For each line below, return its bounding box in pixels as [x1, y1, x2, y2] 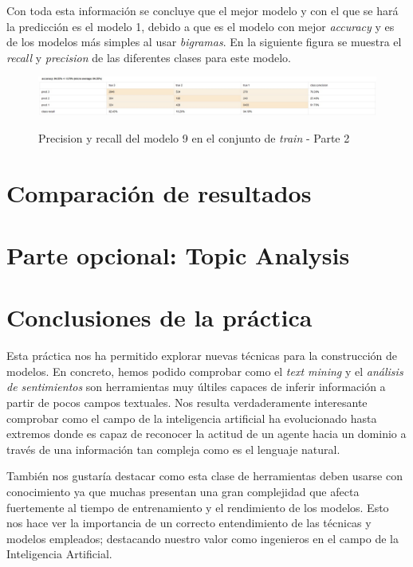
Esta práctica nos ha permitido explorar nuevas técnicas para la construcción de [6, 347, 398, 364]
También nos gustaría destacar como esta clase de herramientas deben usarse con [6, 467, 403, 484]
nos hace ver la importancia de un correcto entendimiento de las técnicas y [6, 514, 372, 531]
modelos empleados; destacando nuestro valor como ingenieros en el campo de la [6, 530, 399, 546]
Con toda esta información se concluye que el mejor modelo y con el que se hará [6, 2, 399, 18]
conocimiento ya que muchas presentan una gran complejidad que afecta [6, 483, 360, 500]
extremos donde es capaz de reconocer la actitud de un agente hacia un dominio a [6, 425, 407, 442]
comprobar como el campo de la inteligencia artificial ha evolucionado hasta [6, 409, 377, 426]
